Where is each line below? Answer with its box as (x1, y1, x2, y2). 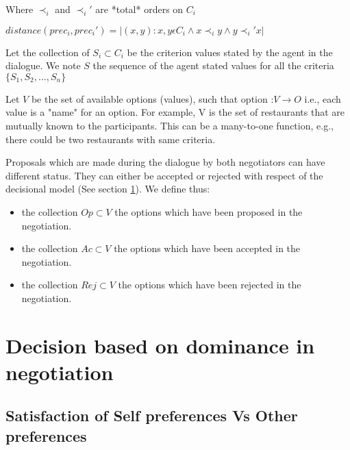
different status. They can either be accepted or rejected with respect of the (5, 168, 323, 182)
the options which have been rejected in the (118, 277, 301, 292)
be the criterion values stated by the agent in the (127, 45, 333, 59)
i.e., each (304, 91, 341, 105)
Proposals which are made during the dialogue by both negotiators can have (5, 155, 325, 169)
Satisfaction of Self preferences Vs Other (5, 405, 298, 426)
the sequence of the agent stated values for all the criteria (92, 58, 334, 73)
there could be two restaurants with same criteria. (5, 132, 216, 146)
